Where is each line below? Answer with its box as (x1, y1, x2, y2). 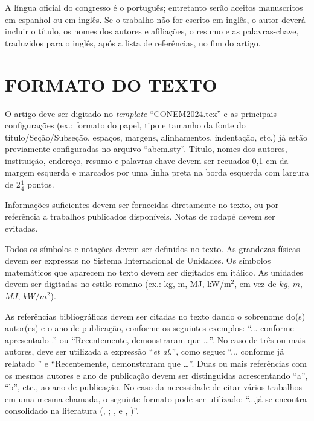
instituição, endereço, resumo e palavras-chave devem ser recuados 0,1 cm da (5, 154, 289, 166)
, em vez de (234, 277, 277, 290)
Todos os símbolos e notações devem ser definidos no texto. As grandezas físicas (5, 242, 300, 255)
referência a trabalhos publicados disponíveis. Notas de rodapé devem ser (5, 210, 275, 223)
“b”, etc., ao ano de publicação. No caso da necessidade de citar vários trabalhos (5, 381, 303, 393)
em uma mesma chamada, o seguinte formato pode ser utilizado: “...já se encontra (5, 392, 307, 405)
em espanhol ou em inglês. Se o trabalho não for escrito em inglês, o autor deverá (5, 13, 306, 25)
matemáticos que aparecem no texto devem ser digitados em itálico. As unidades (5, 265, 303, 278)
